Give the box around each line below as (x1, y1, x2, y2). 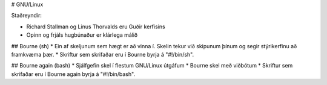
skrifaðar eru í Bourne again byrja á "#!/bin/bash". (11, 70, 136, 78)
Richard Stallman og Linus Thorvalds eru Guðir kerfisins (26, 23, 166, 30)
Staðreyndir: (11, 12, 42, 19)
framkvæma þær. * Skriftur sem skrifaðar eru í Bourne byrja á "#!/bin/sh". (11, 51, 194, 58)
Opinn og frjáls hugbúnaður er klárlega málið (26, 31, 138, 39)
